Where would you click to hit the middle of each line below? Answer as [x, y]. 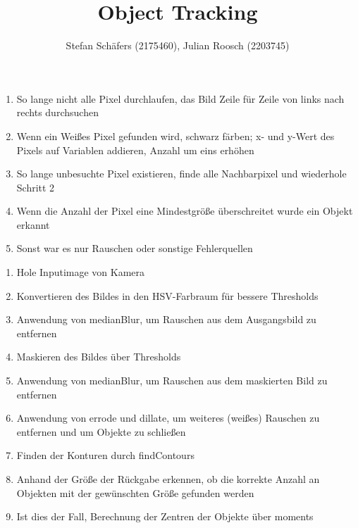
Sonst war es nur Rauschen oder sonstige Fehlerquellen [135, 248]
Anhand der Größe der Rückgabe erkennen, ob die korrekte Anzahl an [168, 479]
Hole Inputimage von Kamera [81, 272]
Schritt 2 [36, 187]
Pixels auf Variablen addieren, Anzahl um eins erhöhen [135, 150]
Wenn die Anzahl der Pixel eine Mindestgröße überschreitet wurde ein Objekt [185, 211]
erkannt [33, 224]
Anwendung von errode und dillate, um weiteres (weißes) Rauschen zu [168, 418]
